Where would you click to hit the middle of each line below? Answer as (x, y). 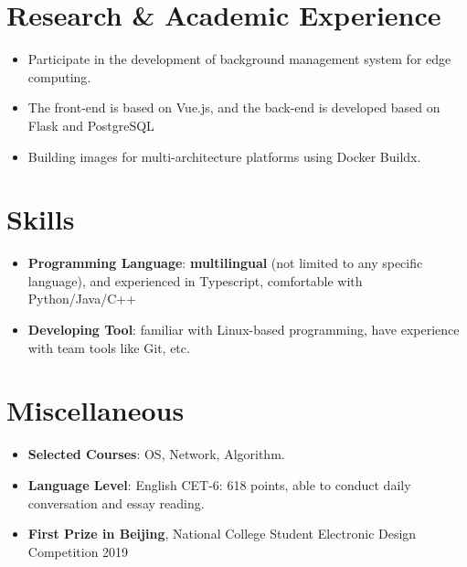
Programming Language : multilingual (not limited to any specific (225, 263)
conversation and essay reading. (116, 503)
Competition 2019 (78, 551)
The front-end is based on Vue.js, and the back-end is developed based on (234, 107)
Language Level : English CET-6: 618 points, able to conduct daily (219, 484)
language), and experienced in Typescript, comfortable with (195, 280)
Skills (41, 219)
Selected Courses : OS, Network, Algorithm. (156, 454)
